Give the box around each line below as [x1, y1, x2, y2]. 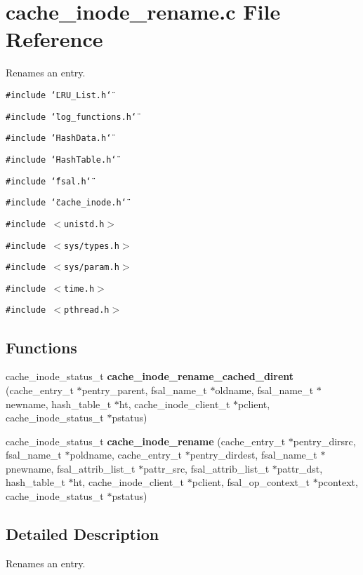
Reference [6, 25, 103, 53]
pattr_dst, [277, 461, 323, 475]
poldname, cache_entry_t [70, 447, 182, 462]
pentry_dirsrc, [293, 433, 356, 448]
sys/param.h [64, 262, 119, 273]
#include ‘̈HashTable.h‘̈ [6, 154, 117, 165]
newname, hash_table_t [6, 396, 112, 411]
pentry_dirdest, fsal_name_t [190, 447, 317, 462]
